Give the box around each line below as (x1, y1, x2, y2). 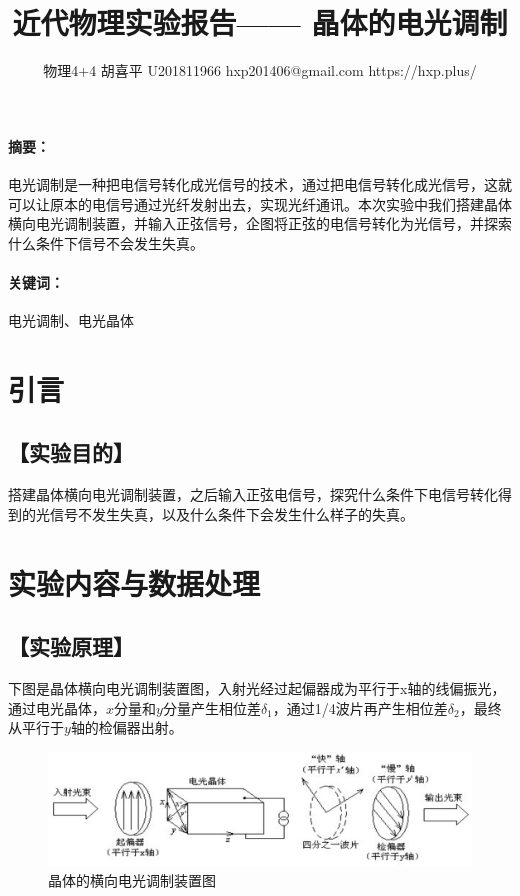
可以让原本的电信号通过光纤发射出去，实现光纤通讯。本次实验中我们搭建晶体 (8, 193, 512, 214)
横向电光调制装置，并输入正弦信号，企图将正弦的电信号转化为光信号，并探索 (8, 213, 512, 234)
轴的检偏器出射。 (70, 717, 183, 738)
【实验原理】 (8, 631, 134, 662)
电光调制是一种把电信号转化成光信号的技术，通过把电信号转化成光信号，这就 (8, 173, 512, 194)
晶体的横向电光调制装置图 (48, 869, 216, 890)
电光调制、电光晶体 (8, 310, 134, 331)
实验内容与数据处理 (8, 562, 261, 603)
